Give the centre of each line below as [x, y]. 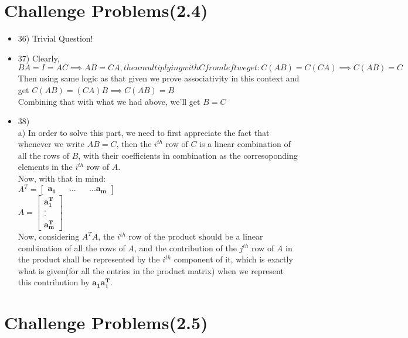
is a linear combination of [245, 144]
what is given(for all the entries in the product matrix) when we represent [151, 270]
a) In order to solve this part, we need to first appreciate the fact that [144, 132]
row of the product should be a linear [196, 236]
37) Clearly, [39, 58]
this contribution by [54, 282]
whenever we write [51, 144]
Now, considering [49, 236]
